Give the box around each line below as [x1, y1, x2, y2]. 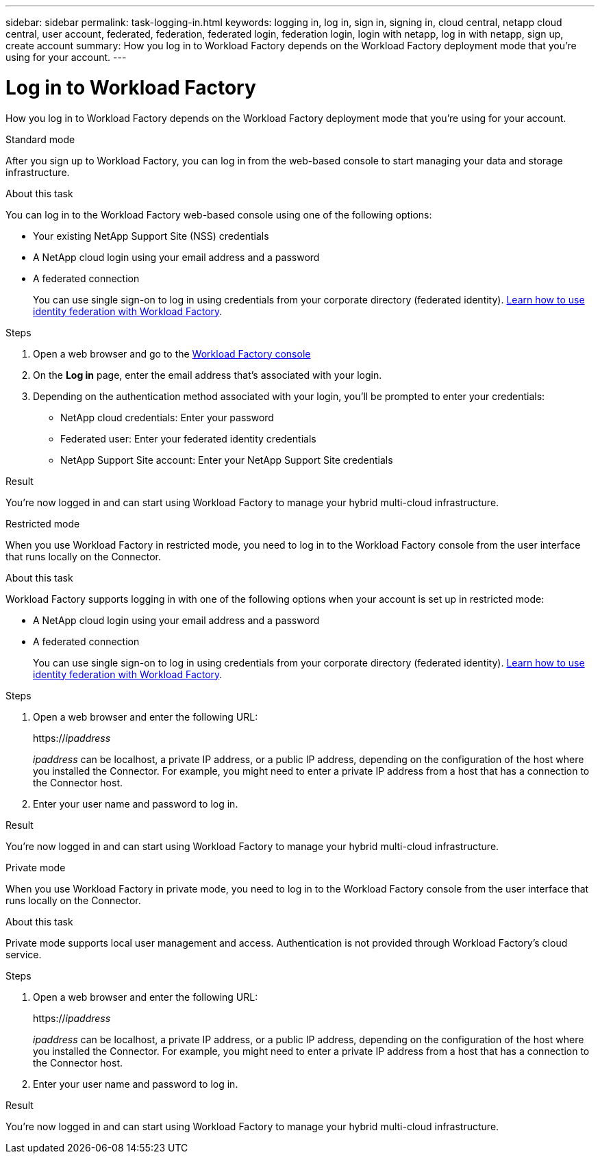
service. [5, 948, 42, 960]
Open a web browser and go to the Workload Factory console [33, 347, 311, 360]
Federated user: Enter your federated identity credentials [60, 432, 316, 445]
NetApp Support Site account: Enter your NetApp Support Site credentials [60, 453, 393, 466]
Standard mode [5, 133, 75, 145]
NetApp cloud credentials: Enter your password [60, 411, 274, 423]
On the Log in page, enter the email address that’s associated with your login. [33, 369, 382, 381]
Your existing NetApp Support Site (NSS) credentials [33, 229, 269, 242]
